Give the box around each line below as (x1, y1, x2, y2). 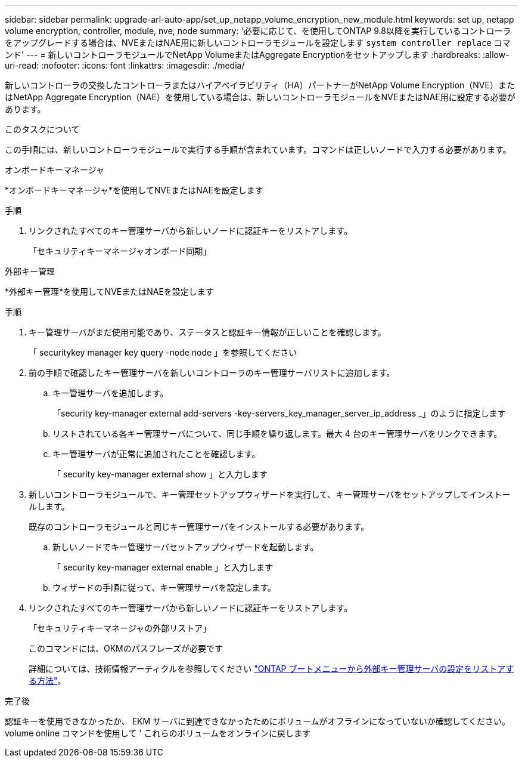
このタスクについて (5, 124, 80, 134)
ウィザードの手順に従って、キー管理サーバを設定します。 (52, 582, 276, 593)
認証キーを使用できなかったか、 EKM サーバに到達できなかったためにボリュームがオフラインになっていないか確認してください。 (5, 716, 510, 726)
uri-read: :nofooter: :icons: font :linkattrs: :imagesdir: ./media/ (5, 60, 245, 70)
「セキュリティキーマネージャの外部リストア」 (29, 623, 212, 633)
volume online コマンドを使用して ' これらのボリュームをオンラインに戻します (5, 728, 311, 738)
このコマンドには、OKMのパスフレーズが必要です (29, 643, 223, 653)
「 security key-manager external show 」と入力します (52, 469, 268, 479)
